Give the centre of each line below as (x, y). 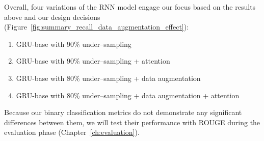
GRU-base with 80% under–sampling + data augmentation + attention (128, 95)
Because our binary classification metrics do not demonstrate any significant (123, 112)
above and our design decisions (52, 17)
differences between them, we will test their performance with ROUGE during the (132, 122)
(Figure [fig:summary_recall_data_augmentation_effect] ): (97, 27)
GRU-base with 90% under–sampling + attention (93, 61)
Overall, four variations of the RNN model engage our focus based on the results (130, 7)
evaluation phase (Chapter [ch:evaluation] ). (72, 132)
